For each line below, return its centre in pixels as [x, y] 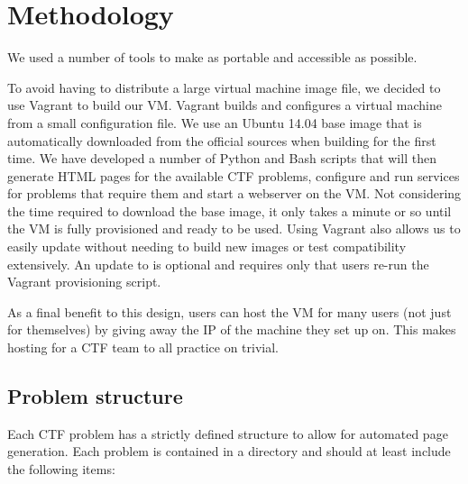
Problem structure [95, 396]
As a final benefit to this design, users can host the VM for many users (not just [229, 311]
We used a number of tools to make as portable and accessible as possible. [212, 57]
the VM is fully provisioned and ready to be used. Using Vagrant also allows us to [234, 228]
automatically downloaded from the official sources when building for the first [222, 140]
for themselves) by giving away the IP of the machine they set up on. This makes [232, 329]
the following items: [61, 469]
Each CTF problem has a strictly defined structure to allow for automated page [228, 433]
